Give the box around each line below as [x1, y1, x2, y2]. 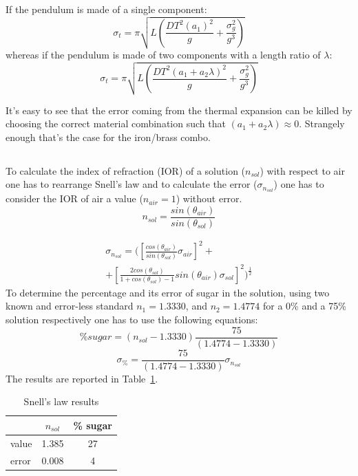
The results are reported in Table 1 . [6, 371, 158, 385]
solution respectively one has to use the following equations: [6, 312, 258, 327]
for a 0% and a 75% [262, 299, 346, 313]
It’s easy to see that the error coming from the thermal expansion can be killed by [6, 102, 352, 117]
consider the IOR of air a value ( [6, 191, 143, 206]
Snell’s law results [23, 394, 99, 409]
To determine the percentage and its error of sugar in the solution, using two [6, 285, 330, 299]
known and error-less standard [6, 299, 134, 313]
